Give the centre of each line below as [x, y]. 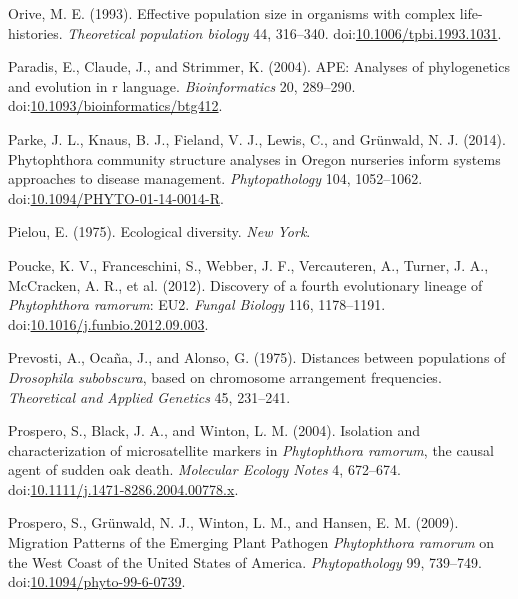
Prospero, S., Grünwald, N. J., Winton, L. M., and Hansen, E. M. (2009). [233, 522]
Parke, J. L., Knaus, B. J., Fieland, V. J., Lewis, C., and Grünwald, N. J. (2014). [257, 138]
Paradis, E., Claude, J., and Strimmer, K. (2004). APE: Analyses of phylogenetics [259, 66]
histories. [35, 32]
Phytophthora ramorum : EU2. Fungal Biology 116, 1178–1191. [197, 304]
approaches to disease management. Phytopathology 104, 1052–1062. [215, 178]
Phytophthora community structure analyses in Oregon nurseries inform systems [254, 158]
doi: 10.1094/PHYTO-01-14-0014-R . [116, 197]
